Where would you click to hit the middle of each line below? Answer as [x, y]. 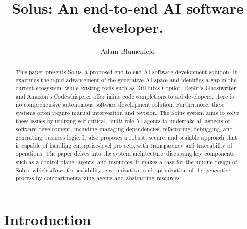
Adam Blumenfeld [128, 51]
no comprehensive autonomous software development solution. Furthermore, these [120, 104]
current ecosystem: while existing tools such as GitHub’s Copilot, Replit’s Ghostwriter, [126, 88]
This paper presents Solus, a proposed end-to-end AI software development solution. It [126, 72]
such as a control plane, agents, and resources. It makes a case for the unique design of [126, 161]
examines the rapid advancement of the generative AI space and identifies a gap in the [126, 80]
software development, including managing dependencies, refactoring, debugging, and [124, 129]
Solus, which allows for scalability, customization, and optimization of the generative [123, 170]
